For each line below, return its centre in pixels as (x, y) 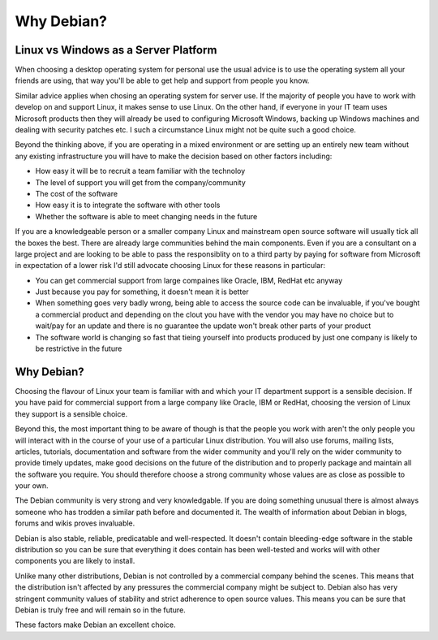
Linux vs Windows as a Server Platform (116, 50)
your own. (32, 486)
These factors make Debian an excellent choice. (95, 625)
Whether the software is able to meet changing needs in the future (146, 216)
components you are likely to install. (75, 561)
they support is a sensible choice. (71, 413)
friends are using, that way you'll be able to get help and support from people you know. (162, 80)
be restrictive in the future (79, 348)
